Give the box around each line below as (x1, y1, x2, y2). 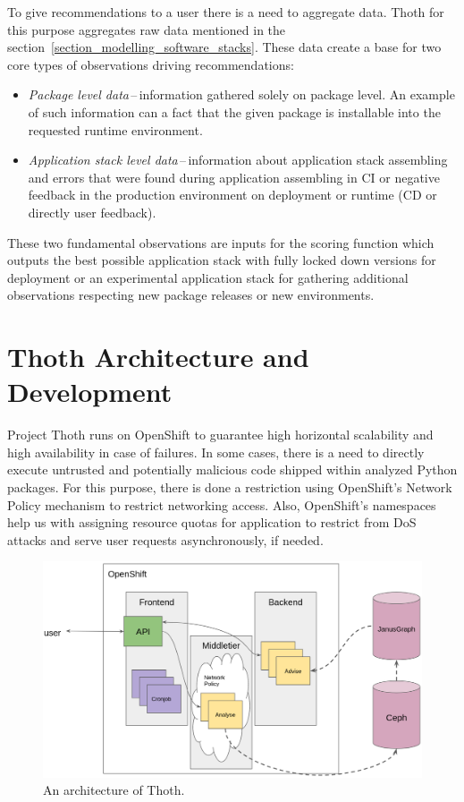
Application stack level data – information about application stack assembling (28, 150, 448, 169)
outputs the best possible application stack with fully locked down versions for (7, 251, 436, 269)
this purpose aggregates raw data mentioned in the (7, 20, 286, 38)
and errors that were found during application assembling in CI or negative (28, 167, 440, 186)
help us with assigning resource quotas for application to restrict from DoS (7, 513, 417, 532)
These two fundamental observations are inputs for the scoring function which (7, 233, 434, 252)
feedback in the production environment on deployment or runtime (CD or (28, 185, 437, 204)
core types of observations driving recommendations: (7, 55, 294, 73)
